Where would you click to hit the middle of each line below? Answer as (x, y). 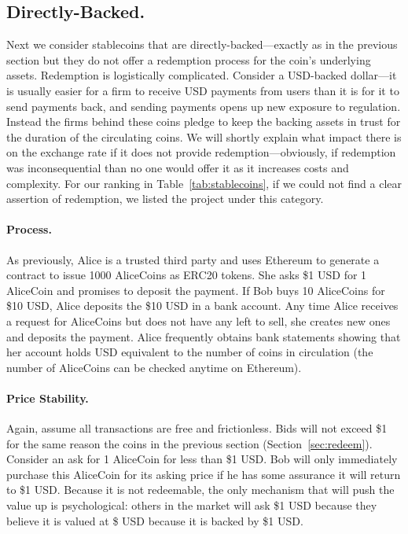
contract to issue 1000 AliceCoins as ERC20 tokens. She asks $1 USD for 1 (187, 275)
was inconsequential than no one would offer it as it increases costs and (178, 167)
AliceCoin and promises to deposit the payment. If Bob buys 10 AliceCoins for (196, 290)
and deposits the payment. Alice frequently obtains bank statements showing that (204, 336)
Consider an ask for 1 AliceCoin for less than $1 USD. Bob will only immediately (202, 459)
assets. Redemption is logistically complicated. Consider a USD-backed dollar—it (202, 75)
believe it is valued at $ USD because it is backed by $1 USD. (155, 520)
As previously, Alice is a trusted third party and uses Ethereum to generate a (193, 259)
